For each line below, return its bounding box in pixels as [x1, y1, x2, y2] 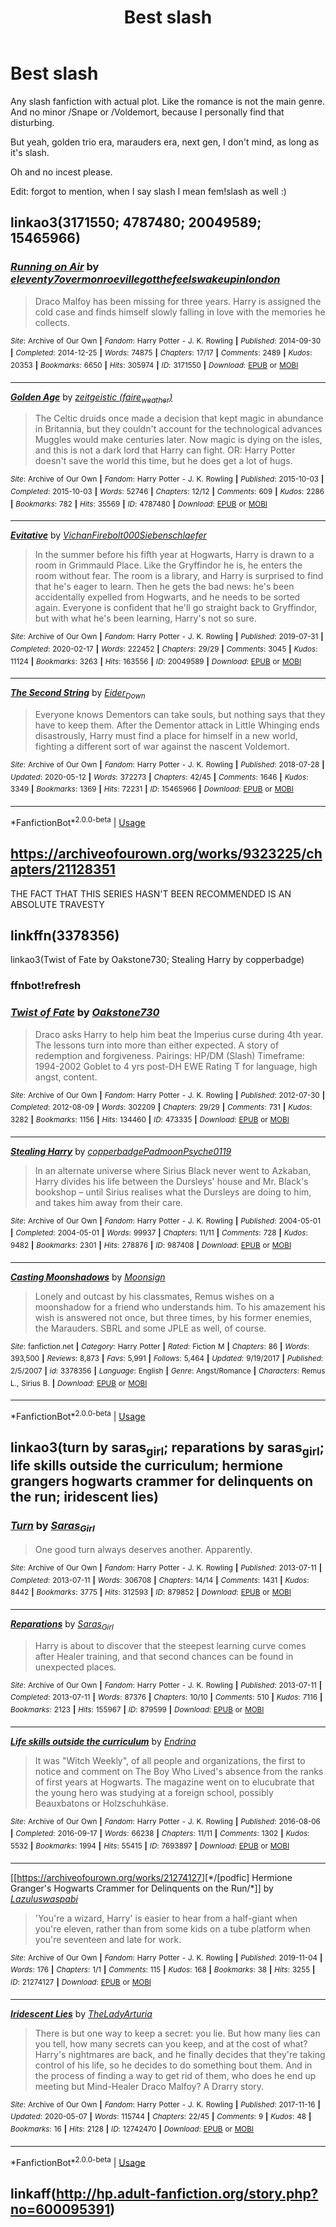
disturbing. [10, 116, 55, 128]
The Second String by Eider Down [10, 687, 146, 701]
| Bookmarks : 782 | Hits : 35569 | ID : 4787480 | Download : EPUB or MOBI [10, 499, 268, 509]
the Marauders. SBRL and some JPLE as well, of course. [34, 1322, 267, 1334]
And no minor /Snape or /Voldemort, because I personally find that [10, 106, 285, 118]
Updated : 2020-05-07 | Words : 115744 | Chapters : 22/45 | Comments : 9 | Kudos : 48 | [10, 2112, 312, 2122]
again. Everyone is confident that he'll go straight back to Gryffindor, [34, 602, 318, 614]
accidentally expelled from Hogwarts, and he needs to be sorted [34, 591, 301, 603]
